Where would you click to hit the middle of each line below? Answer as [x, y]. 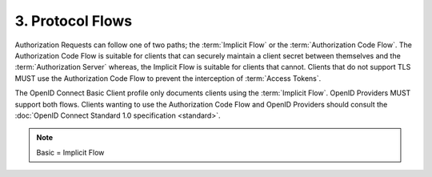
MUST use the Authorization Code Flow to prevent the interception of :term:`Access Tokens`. [168, 78]
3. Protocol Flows [73, 21]
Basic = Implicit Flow [70, 152]
